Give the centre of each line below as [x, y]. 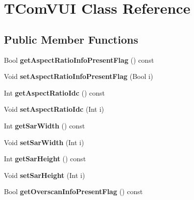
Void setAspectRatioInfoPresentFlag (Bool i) [79, 76]
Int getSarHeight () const [45, 159]
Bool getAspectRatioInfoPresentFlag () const [79, 60]
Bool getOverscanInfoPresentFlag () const [73, 191]
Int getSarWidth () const [45, 125]
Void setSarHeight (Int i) [45, 175]
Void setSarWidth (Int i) [44, 142]
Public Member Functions [71, 39]
